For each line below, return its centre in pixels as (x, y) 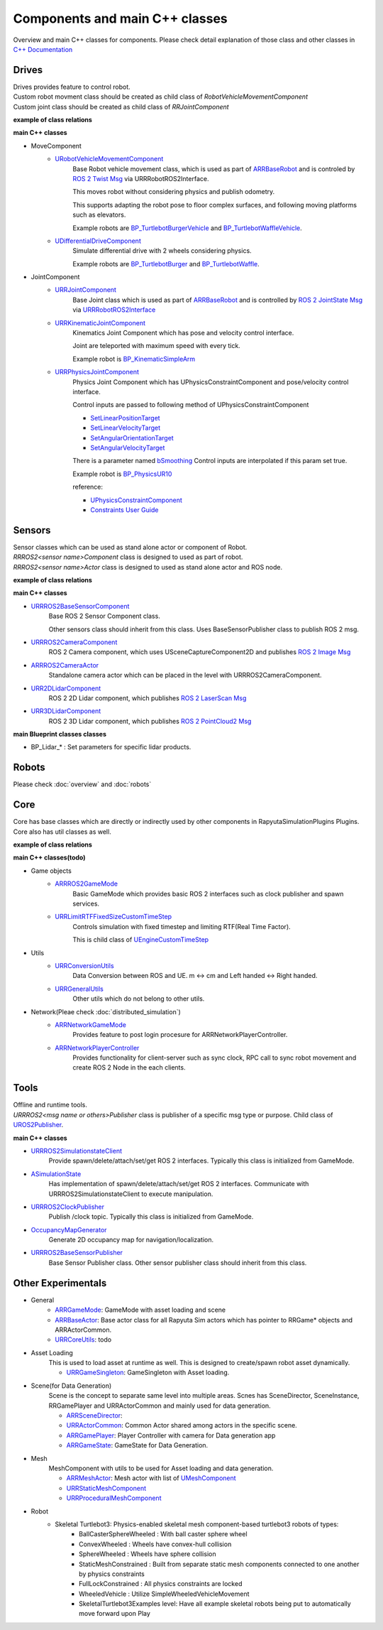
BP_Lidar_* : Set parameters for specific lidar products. (111, 747)
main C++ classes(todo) (49, 858)
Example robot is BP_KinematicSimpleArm (134, 359)
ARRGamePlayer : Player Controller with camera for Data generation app (171, 1435)
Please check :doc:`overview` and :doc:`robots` (82, 784)
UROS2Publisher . (38, 1125)
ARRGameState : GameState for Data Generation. (137, 1445)
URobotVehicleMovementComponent (109, 159)
